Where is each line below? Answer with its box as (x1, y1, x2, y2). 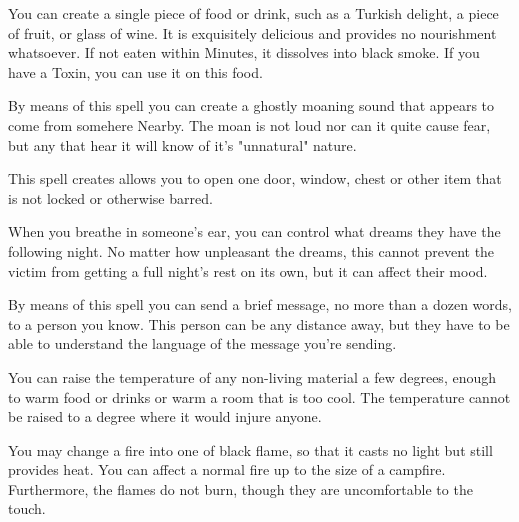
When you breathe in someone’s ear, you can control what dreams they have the (8, 221, 501, 242)
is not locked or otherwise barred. (8, 187, 213, 208)
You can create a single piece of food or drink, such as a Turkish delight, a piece (8, 3, 499, 23)
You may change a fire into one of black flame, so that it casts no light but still (8, 439, 493, 460)
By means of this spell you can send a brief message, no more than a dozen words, (8, 294, 513, 315)
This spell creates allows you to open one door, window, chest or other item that (8, 168, 502, 189)
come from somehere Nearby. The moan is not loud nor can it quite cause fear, (8, 114, 491, 135)
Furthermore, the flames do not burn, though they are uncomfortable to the (8, 478, 473, 499)
